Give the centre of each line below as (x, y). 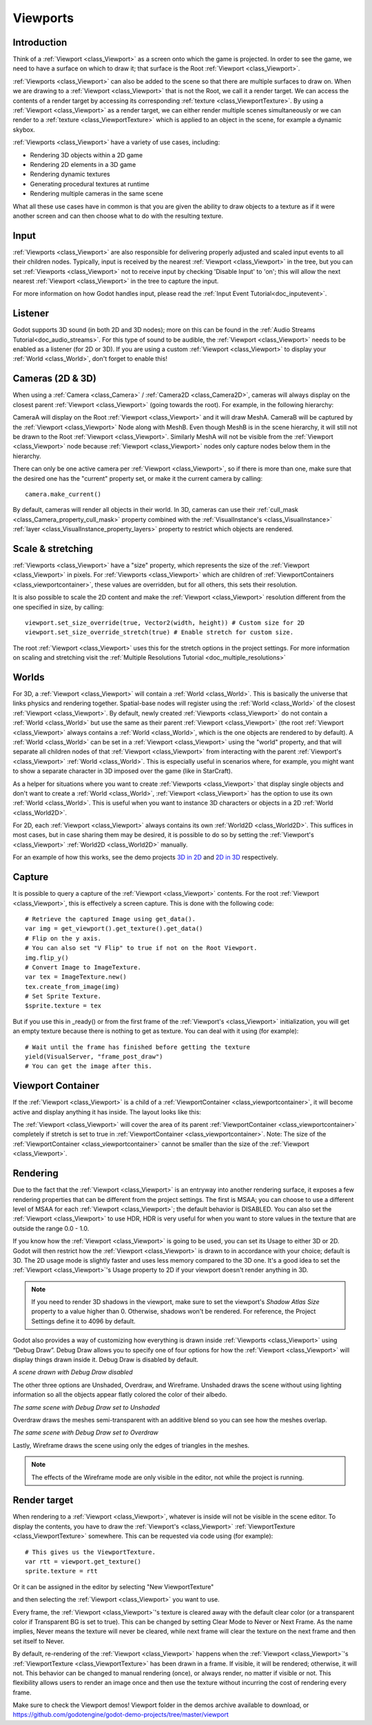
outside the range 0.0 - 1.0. (51, 1228)
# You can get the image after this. (89, 1066)
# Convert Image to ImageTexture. (83, 967)
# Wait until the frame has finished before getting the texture (138, 1047)
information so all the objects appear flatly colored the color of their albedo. (120, 1394)
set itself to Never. (39, 1641)
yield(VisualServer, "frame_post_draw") (94, 1057)
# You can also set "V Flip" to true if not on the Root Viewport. (141, 948)
